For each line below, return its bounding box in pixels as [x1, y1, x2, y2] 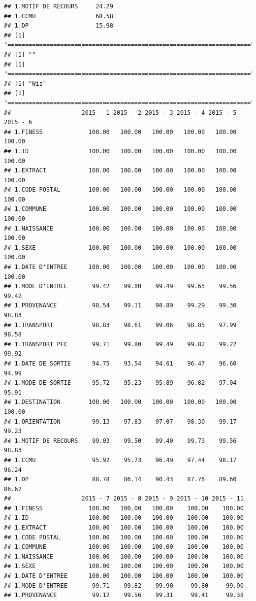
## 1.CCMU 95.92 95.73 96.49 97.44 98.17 [4, 456, 237, 464]
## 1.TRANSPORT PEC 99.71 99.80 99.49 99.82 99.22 [4, 340, 237, 348]
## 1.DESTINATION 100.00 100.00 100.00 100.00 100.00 [4, 399, 237, 406]
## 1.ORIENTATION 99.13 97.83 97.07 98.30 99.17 [4, 418, 237, 425]
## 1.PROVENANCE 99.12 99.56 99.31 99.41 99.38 [4, 592, 244, 599]
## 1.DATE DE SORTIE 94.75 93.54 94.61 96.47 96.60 [4, 360, 237, 367]
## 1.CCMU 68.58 [4, 12, 113, 20]
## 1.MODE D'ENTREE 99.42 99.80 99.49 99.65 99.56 [4, 283, 237, 290]
